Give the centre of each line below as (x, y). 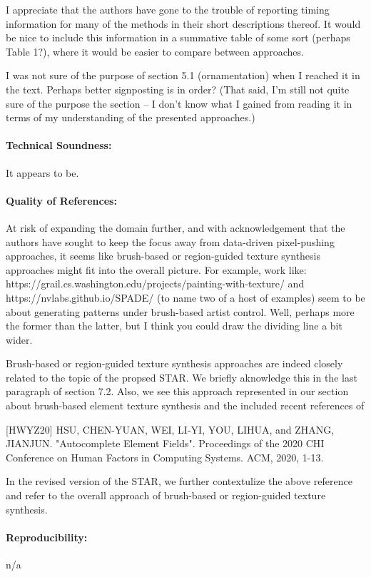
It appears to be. (42, 172)
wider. (19, 339)
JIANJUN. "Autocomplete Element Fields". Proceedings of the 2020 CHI (165, 443)
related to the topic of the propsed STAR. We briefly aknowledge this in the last (182, 377)
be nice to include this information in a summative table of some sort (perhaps (178, 37)
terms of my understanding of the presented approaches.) (131, 117)
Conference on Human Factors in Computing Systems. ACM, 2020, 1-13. (165, 457)
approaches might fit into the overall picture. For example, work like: (156, 269)
